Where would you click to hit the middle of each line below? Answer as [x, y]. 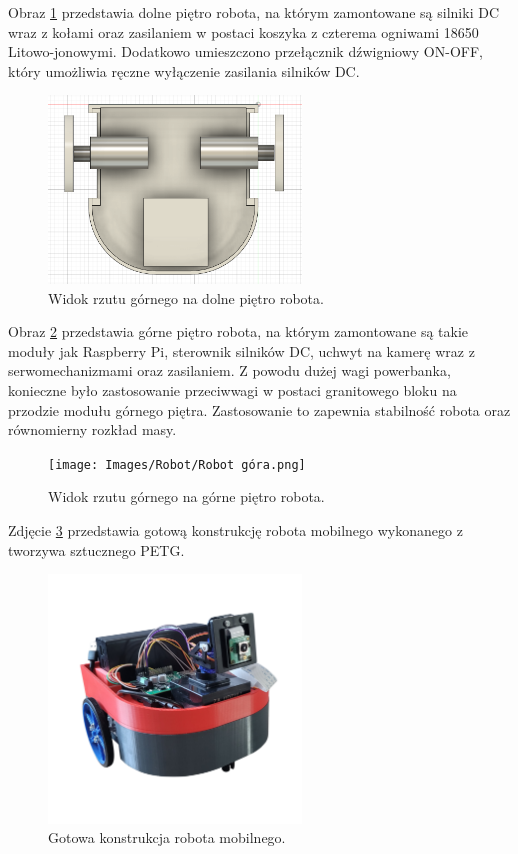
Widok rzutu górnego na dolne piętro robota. [186, 297]
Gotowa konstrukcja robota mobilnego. [167, 837]
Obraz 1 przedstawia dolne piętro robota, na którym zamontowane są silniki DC [254, 12]
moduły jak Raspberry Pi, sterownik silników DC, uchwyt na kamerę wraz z [241, 350]
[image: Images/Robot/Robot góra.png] [177, 464]
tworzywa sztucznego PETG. [96, 549]
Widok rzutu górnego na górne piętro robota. [186, 496]
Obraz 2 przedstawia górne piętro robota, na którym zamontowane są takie [238, 331]
